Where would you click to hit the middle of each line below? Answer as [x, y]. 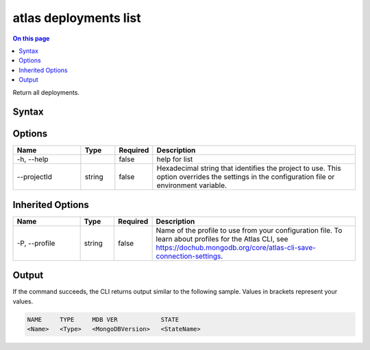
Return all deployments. [46, 92]
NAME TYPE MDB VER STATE [103, 319]
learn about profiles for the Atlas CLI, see [222, 239]
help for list [175, 159]
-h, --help [33, 159]
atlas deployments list [77, 18]
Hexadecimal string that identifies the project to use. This [249, 168]
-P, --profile [36, 243]
